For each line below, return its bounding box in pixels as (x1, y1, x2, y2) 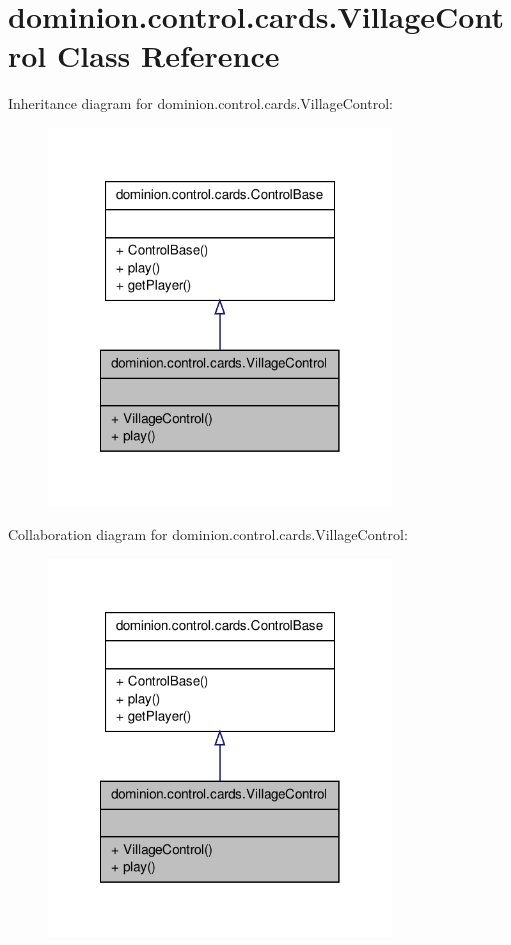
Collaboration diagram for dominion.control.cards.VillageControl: (8, 524, 408, 544)
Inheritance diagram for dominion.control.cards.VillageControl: (8, 93, 393, 114)
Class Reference (57, 35, 280, 76)
